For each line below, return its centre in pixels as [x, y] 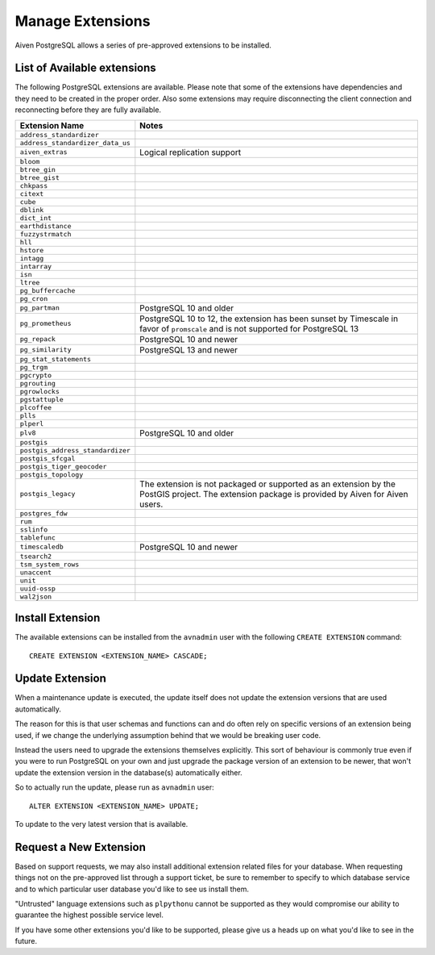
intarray [36, 266]
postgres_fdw [43, 513]
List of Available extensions [85, 68]
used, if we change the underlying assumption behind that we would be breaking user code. [168, 735]
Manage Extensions [83, 21]
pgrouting [38, 383]
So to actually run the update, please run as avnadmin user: [114, 787]
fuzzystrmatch [46, 234]
